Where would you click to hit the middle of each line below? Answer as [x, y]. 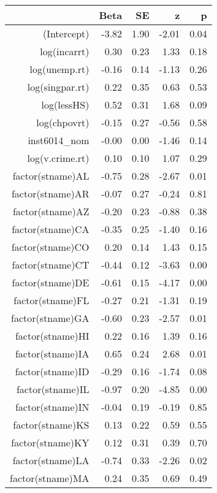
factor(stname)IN [52, 407]
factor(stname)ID [52, 371]
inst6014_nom [59, 140]
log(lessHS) [65, 105]
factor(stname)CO [50, 247]
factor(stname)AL [51, 176]
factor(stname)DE [51, 282]
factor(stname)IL [53, 389]
